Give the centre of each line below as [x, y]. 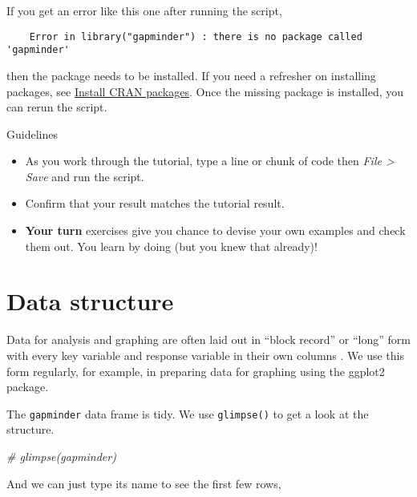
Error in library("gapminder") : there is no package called [196, 36]
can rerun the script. [57, 107]
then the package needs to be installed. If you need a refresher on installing [191, 75]
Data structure [90, 301]
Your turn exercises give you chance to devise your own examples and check [215, 230]
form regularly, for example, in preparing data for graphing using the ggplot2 [196, 371]
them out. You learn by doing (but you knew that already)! [171, 246]
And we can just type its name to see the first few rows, [144, 483]
